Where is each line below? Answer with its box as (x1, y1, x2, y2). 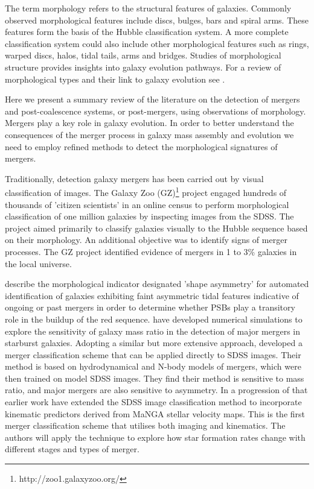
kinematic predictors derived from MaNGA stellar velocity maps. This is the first (5, 407, 305, 420)
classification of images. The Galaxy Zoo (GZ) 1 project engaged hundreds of (5, 185, 287, 198)
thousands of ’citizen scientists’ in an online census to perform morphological (5, 198, 289, 210)
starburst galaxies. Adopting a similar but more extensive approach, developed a (5, 336, 303, 349)
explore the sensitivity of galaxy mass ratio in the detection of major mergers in (5, 324, 301, 337)
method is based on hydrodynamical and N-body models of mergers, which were (5, 360, 301, 373)
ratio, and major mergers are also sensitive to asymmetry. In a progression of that (5, 383, 308, 396)
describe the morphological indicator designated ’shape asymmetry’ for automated (5, 277, 309, 290)
